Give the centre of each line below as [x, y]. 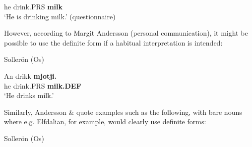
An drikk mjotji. [31, 75]
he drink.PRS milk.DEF [43, 85]
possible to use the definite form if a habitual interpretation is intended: [113, 42]
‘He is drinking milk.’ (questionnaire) [60, 16]
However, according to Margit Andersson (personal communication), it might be [126, 33]
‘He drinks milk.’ [29, 95]
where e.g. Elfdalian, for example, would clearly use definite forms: [105, 122]
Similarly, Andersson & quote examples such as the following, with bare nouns [123, 112]
